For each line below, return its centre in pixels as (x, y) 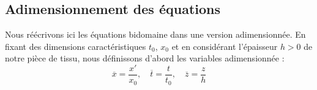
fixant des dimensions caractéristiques (76, 46)
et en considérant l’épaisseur (225, 46)
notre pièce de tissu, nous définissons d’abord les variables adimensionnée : (145, 58)
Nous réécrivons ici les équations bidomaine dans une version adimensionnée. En (155, 34)
